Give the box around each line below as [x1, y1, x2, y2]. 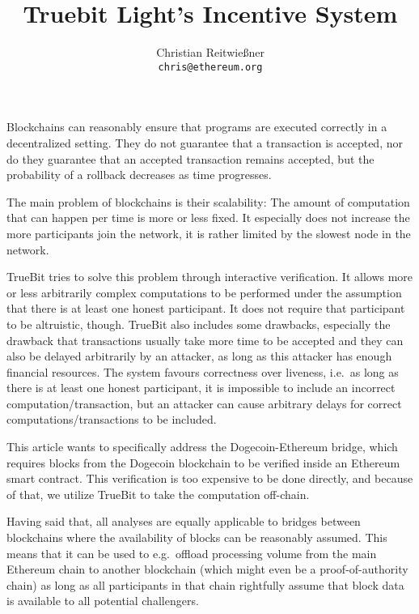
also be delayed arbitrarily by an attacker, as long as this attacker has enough [6, 348, 392, 365]
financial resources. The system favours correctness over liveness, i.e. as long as [6, 363, 399, 380]
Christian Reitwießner [156, 44, 265, 61]
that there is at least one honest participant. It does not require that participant [6, 300, 405, 317]
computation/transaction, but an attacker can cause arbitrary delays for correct [6, 394, 402, 411]
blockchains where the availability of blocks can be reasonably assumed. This [6, 529, 387, 546]
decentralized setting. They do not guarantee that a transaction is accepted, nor [6, 134, 403, 151]
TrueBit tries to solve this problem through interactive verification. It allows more [6, 268, 413, 285]
